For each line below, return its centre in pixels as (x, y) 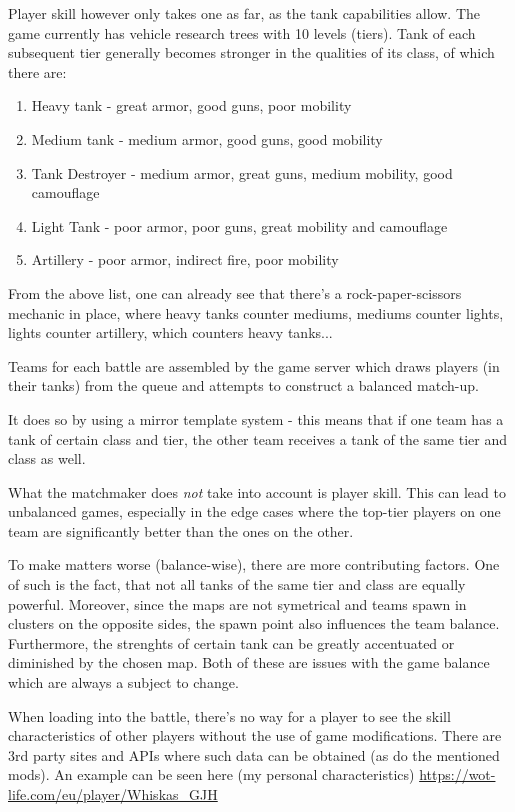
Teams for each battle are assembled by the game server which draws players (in (254, 365)
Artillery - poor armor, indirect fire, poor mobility (185, 259)
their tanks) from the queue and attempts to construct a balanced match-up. (243, 385)
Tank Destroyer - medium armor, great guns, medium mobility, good (242, 172)
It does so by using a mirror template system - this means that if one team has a (256, 418)
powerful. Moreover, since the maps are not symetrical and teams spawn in (237, 603)
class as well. (47, 458)
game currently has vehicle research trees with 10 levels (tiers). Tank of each (242, 32)
